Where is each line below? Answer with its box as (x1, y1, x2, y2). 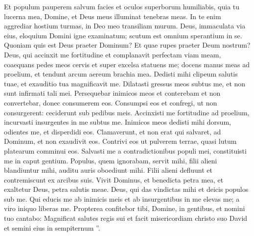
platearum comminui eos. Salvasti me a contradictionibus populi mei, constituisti (4, 145, 247, 156)
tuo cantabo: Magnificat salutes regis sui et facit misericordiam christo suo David (4, 213, 248, 223)
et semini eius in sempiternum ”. (4, 222, 100, 233)
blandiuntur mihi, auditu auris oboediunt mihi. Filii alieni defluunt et (4, 165, 212, 175)
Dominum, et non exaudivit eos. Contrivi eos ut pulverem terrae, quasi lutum (4, 136, 237, 146)
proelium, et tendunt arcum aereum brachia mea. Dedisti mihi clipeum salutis (4, 69, 238, 79)
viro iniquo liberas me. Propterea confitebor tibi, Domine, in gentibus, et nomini (4, 203, 245, 213)
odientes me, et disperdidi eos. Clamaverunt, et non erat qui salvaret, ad (4, 126, 221, 136)
